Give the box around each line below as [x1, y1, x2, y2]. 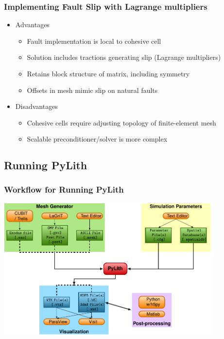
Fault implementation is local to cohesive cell [27, 36, 161, 46]
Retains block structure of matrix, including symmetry [27, 69, 190, 78]
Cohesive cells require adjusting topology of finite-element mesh [27, 117, 216, 127]
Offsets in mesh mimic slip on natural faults [27, 85, 158, 95]
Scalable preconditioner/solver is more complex [27, 134, 168, 144]
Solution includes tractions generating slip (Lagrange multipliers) [27, 52, 221, 62]
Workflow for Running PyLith [4, 183, 124, 195]
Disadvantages [15, 101, 58, 111]
